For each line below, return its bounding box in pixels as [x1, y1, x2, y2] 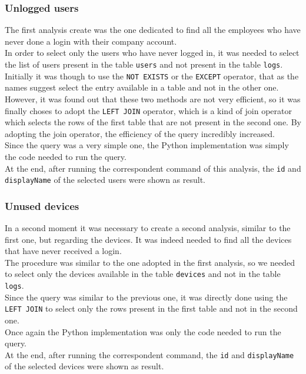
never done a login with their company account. [5, 35, 177, 47]
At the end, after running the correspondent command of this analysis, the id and [5, 162, 301, 174]
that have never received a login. [5, 245, 122, 257]
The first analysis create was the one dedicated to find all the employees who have [5, 24, 301, 36]
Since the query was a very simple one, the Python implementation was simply [5, 139, 289, 151]
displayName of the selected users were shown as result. [5, 173, 205, 186]
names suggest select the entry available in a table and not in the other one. [5, 81, 279, 93]
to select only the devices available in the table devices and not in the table [5, 268, 281, 280]
